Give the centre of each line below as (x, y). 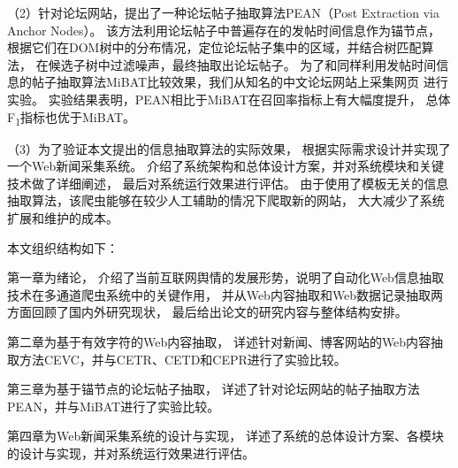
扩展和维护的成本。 (63, 218)
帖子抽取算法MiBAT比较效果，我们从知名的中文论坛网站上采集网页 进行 (240, 82)
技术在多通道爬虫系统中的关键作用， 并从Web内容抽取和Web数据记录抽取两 (225, 294)
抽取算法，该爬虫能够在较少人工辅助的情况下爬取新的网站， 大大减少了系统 (226, 200)
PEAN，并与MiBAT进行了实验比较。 (114, 406)
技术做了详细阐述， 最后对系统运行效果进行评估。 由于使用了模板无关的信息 (228, 183)
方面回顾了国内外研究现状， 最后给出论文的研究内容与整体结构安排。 (207, 312)
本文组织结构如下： (63, 247)
